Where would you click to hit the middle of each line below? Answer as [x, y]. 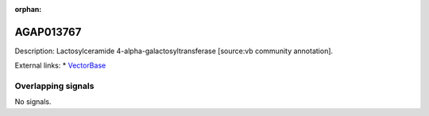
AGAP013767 [48, 32]
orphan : [28, 9]
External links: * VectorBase [60, 66]
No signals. [33, 102]
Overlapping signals [54, 86]
